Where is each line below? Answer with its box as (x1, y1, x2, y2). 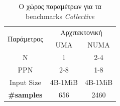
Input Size (10, 76, 41, 87)
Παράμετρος (8, 33, 43, 43)
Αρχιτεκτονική (60, 27, 102, 37)
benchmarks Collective (26, 10, 95, 21)
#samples (8, 89, 43, 99)
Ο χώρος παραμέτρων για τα (19, 1, 101, 11)
